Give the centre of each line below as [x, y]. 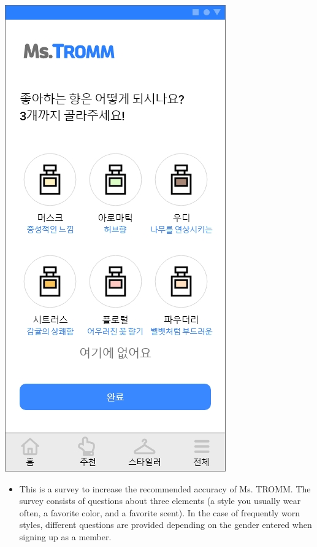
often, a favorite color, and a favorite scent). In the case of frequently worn [160, 512]
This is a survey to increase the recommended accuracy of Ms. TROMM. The [165, 488]
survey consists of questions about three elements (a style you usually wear [160, 501]
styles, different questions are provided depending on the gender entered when [166, 525]
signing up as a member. [65, 536]
